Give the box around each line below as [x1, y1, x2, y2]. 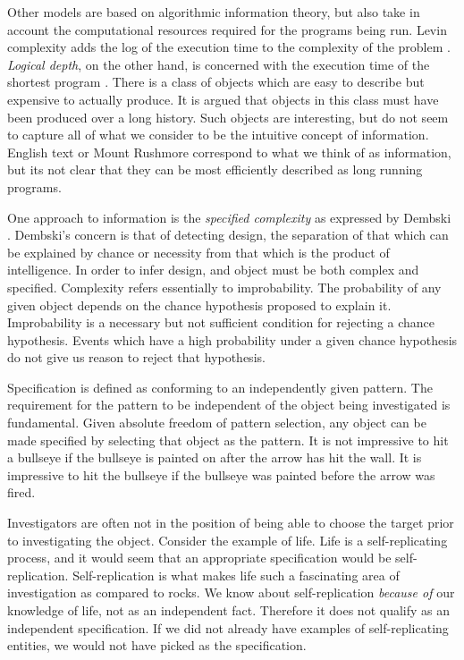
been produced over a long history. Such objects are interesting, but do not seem [7, 107, 449, 126]
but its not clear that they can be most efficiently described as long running [7, 160, 423, 179]
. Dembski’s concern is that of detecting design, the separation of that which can [7, 225, 449, 244]
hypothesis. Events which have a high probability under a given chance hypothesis [7, 330, 458, 349]
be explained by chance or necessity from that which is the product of [7, 242, 390, 261]
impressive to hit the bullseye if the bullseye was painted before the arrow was [7, 465, 435, 484]
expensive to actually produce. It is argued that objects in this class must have [7, 89, 439, 108]
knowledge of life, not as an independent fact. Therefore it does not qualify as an [7, 601, 450, 619]
